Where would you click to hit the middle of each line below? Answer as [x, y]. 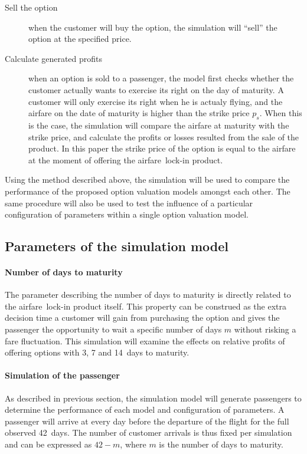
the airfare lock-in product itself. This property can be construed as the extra [146, 306]
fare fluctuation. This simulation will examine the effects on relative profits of [145, 340]
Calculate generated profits [54, 58]
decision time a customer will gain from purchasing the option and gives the [142, 318]
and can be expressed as [48, 444]
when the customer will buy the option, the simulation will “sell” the [153, 27]
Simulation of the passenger [62, 375]
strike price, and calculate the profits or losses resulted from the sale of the [164, 136]
